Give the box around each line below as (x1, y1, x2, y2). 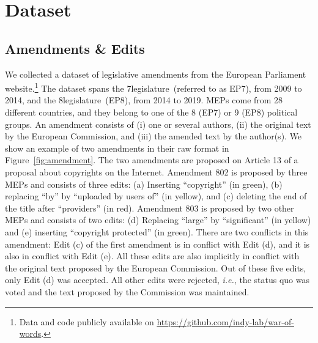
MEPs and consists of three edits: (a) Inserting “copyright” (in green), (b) (5, 177, 283, 190)
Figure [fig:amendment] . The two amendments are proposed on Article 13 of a (5, 153, 298, 166)
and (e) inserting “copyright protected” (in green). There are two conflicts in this (5, 225, 309, 238)
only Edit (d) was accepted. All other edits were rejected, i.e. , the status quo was (5, 273, 309, 286)
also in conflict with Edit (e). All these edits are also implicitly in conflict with (5, 249, 300, 262)
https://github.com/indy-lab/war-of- (157, 315, 294, 328)
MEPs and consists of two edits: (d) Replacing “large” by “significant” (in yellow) (5, 213, 311, 226)
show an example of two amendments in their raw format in (5, 141, 229, 154)
